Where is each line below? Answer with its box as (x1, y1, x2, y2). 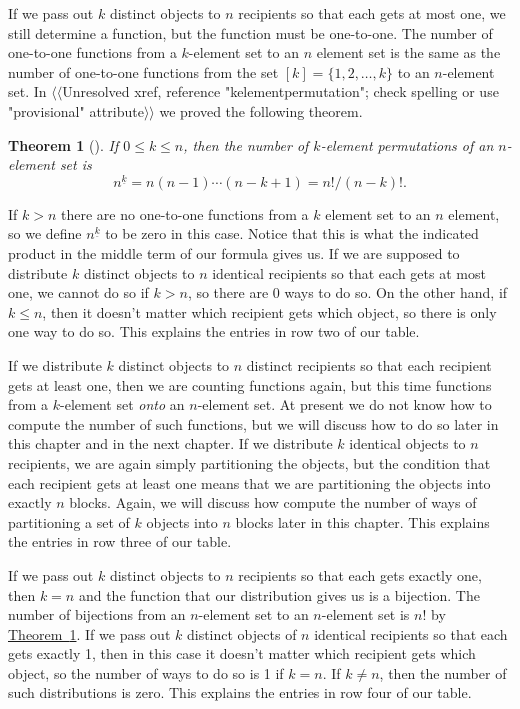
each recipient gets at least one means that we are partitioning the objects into (8, 472, 491, 493)
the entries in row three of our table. (8, 531, 232, 552)
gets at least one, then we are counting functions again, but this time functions (8, 374, 492, 395)
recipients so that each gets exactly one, (238, 564, 482, 585)
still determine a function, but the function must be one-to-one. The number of (8, 22, 493, 43)
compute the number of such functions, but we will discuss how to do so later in (8, 413, 499, 434)
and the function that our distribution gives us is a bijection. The (78, 584, 480, 605)
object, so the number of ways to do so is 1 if (8, 662, 284, 683)
